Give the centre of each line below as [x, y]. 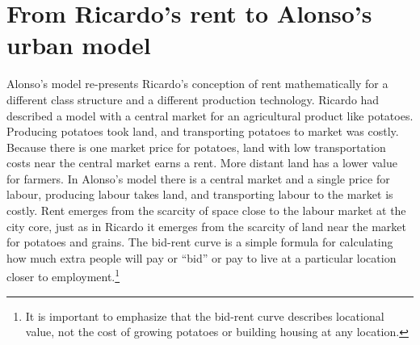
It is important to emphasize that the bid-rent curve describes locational [205, 316]
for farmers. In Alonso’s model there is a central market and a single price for [198, 178]
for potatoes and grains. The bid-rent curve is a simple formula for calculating [200, 242]
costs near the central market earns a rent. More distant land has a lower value [202, 163]
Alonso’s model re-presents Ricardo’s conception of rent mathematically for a [197, 84]
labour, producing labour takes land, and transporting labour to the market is [200, 194]
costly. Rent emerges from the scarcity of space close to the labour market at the [206, 210]
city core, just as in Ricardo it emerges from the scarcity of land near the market [206, 226]
